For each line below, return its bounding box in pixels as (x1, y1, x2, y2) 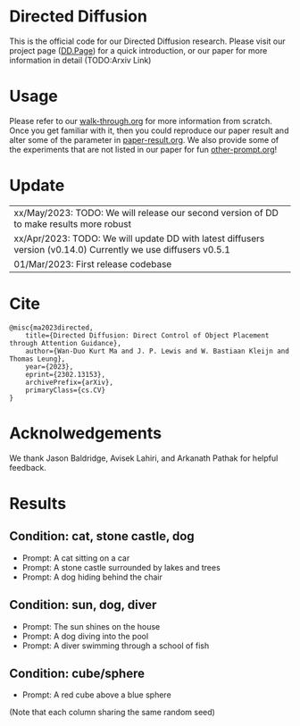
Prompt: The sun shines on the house (21, 621, 161, 631)
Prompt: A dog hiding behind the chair (21, 572, 163, 582)
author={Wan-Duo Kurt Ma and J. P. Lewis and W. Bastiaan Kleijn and (25, 346, 290, 355)
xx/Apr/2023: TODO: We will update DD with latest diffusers (13, 232, 265, 245)
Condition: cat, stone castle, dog (9, 529, 195, 544)
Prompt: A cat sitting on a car (21, 552, 130, 563)
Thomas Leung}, (9, 355, 66, 363)
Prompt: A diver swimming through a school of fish (21, 640, 210, 651)
